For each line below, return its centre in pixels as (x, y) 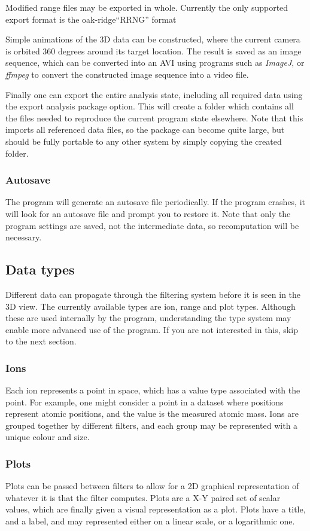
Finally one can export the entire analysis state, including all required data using (154, 94)
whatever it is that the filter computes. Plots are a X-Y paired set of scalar (143, 497)
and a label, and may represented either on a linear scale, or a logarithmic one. (150, 521)
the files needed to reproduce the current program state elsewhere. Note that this (154, 118)
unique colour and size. (48, 437)
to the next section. (41, 341)
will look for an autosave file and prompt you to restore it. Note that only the (148, 213)
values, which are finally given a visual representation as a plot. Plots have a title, (156, 509)
